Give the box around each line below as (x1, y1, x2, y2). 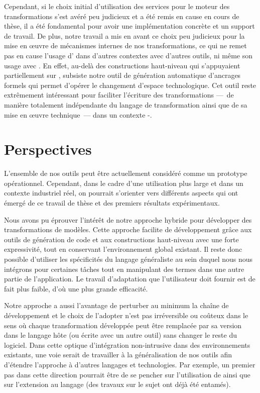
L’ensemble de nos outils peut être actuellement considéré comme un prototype (4, 168, 247, 178)
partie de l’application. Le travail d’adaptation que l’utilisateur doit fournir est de (4, 273, 255, 284)
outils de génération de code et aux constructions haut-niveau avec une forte (4, 234, 239, 244)
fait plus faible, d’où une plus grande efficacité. (4, 283, 148, 293)
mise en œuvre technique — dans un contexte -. (4, 109, 152, 120)
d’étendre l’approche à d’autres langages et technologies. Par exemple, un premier (4, 359, 255, 369)
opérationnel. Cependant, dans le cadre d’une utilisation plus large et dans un (4, 177, 243, 188)
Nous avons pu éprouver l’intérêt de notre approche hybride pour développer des (4, 214, 252, 225)
